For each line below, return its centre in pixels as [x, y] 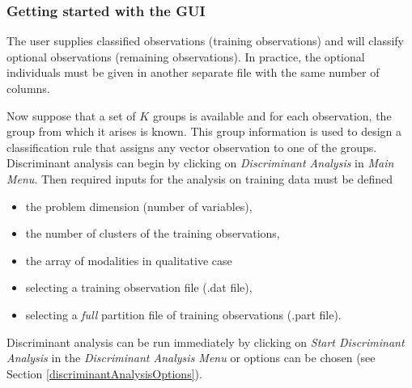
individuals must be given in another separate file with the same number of [193, 72]
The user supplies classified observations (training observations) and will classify [206, 41]
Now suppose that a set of [71, 115]
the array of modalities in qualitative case [129, 260]
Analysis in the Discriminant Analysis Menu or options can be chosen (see [191, 358]
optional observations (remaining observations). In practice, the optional [186, 56]
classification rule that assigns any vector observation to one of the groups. [192, 147]
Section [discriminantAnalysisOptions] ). [104, 373]
